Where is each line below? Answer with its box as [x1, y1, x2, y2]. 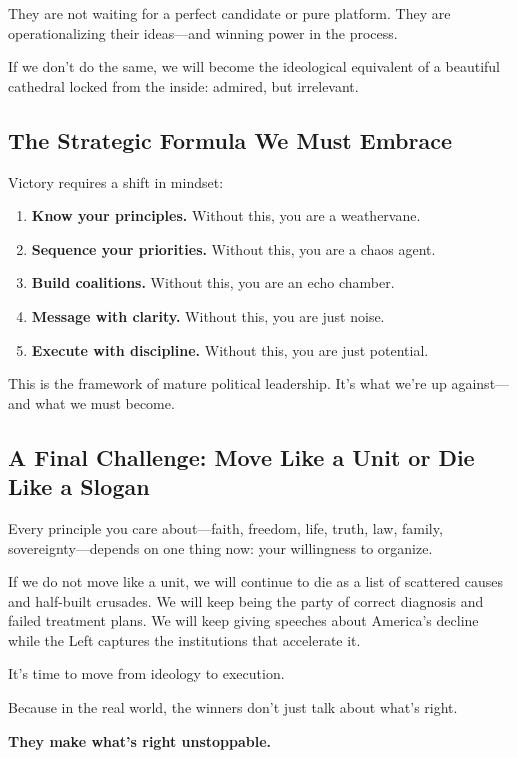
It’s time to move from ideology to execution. [8, 663, 285, 684]
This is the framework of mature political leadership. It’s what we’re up [8, 373, 447, 394]
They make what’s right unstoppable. [8, 730, 272, 751]
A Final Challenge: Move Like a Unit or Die [8, 441, 475, 472]
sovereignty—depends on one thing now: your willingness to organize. [8, 537, 433, 558]
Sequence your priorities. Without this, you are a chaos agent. [31, 238, 436, 259]
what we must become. [35, 392, 175, 413]
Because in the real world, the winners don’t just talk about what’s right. [8, 697, 458, 718]
